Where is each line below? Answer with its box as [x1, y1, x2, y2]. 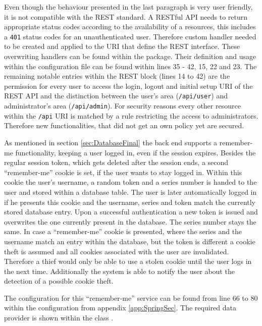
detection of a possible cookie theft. [4, 276, 114, 286]
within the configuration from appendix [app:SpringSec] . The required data [4, 302, 236, 313]
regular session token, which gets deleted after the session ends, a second [4, 157, 229, 168]
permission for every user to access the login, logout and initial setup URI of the [4, 80, 253, 91]
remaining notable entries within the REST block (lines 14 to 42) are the [4, 71, 230, 81]
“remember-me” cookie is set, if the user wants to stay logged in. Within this [4, 167, 242, 177]
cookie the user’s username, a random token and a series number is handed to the [4, 177, 257, 187]
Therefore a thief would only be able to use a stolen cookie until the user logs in [4, 256, 252, 266]
